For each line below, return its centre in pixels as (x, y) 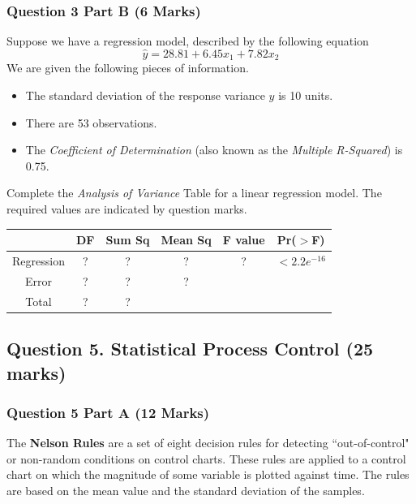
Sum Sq (128, 240)
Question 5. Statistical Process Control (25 (190, 349)
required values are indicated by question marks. (127, 209)
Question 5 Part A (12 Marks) (108, 412)
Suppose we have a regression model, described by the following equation (188, 41)
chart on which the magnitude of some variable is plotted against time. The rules (208, 474)
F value (244, 240)
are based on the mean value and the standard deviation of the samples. (186, 490)
